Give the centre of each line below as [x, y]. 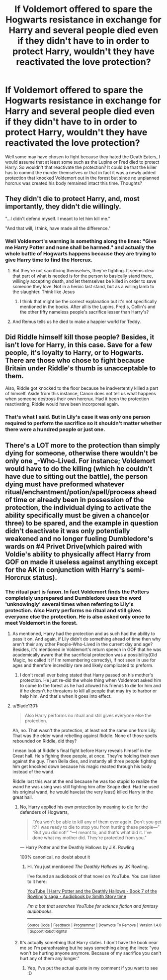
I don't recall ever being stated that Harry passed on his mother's [86, 675]
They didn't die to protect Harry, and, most [73, 199]
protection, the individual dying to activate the [78, 508]
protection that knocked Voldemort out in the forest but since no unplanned [82, 178]
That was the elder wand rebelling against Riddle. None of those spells [85, 736]
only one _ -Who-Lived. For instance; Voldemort [80, 461]
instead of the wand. [33, 772]
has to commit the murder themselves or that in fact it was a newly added [80, 172]
